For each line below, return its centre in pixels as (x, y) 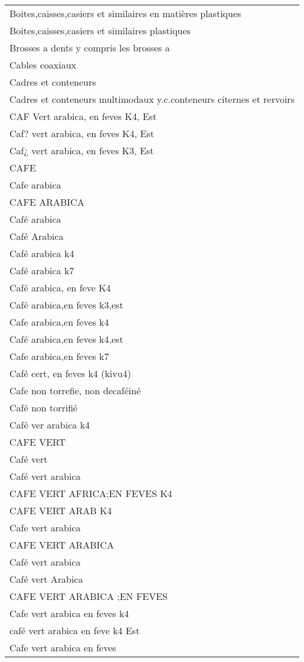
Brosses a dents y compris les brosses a (90, 48)
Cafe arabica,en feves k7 (59, 356)
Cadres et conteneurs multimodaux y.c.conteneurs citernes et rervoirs (152, 99)
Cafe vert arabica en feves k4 (69, 613)
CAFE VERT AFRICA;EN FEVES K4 (91, 493)
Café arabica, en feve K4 (60, 288)
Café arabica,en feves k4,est (66, 339)
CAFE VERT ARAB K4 (61, 510)
